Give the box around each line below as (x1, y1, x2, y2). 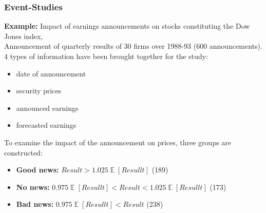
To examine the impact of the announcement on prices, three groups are (4, 137, 232, 147)
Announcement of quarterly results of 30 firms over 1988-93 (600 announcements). (4, 41, 262, 51)
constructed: (4, 147, 43, 158)
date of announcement (16, 68, 86, 79)
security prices (16, 85, 62, 96)
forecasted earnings (16, 120, 77, 130)
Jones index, (4, 30, 43, 41)
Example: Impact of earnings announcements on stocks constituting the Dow (4, 21, 250, 31)
